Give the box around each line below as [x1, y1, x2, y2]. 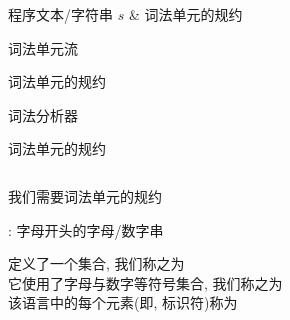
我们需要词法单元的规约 [8, 185, 162, 206]
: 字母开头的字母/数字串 [8, 219, 164, 240]
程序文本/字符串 [8, 4, 113, 24]
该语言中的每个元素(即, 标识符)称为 [8, 292, 238, 313]
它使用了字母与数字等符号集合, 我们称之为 [8, 272, 283, 293]
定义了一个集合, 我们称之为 [8, 253, 185, 274]
